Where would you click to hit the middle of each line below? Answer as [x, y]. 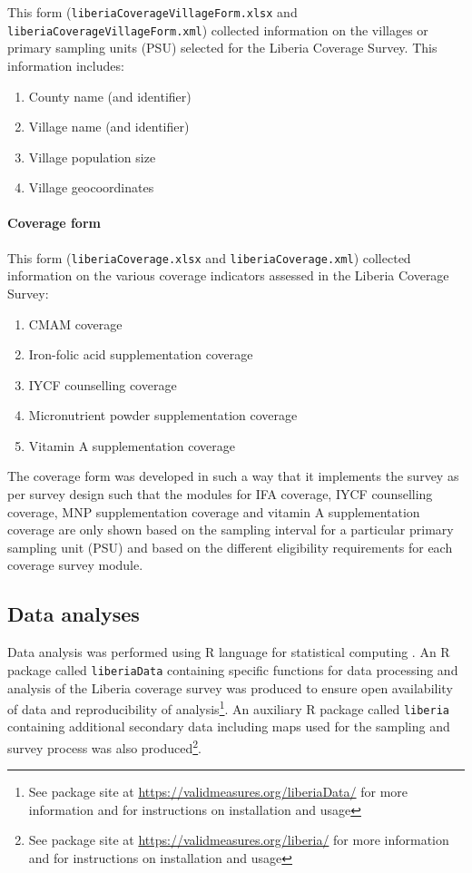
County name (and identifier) [110, 96]
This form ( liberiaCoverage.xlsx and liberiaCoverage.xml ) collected [209, 257]
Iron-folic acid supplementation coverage [141, 354]
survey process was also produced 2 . [105, 746]
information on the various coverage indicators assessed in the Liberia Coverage [228, 275]
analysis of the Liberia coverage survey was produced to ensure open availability [230, 687]
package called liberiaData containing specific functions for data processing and [233, 669]
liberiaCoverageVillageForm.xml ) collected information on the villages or [218, 29]
